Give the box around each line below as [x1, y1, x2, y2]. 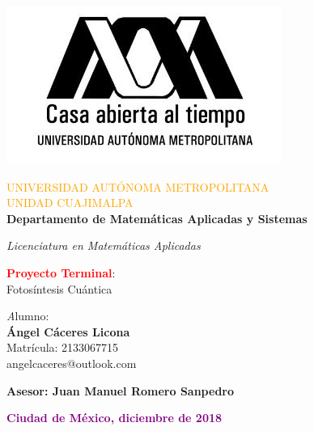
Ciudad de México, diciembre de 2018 [6, 409, 223, 426]
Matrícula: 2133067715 [6, 339, 119, 356]
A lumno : [6, 307, 49, 324]
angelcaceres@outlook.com [6, 354, 137, 371]
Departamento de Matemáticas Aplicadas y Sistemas [6, 209, 308, 226]
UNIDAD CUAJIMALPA [6, 194, 134, 211]
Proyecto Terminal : [6, 264, 116, 281]
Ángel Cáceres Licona [6, 323, 130, 340]
